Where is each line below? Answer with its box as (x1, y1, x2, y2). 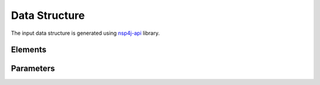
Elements (11, 45, 47, 55)
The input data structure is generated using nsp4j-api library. (11, 30, 160, 37)
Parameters (11, 64, 55, 74)
